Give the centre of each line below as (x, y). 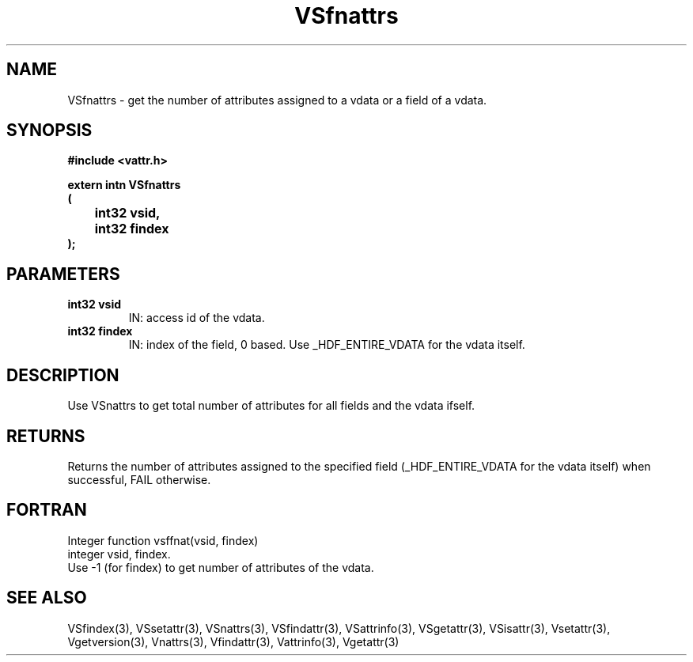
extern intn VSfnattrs (124, 185)
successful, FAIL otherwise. (139, 479)
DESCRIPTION (63, 375)
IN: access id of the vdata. (197, 318)
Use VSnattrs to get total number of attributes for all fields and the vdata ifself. (271, 406)
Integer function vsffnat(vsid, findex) (163, 540)
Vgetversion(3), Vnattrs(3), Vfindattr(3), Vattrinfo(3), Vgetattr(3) (233, 641)
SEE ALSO (47, 598)
